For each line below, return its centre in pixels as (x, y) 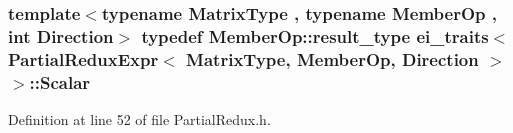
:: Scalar (60, 81)
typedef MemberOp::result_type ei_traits (315, 35)
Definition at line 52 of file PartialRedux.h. (139, 118)
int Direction (61, 35)
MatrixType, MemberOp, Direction (332, 58)
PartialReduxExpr (83, 58)
